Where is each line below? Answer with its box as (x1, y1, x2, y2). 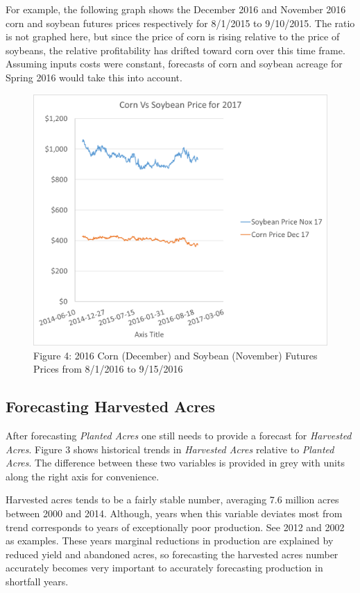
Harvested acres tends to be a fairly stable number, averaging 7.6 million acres (6, 492, 339, 507)
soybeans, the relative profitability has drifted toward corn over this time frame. (6, 42, 345, 57)
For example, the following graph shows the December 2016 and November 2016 (6, 2, 346, 16)
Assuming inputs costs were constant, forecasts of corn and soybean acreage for (6, 56, 343, 71)
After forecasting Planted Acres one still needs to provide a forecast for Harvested (6, 428, 352, 443)
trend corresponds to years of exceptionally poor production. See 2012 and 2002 (6, 519, 345, 534)
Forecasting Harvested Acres (6, 396, 215, 417)
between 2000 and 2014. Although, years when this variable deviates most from (6, 505, 343, 520)
